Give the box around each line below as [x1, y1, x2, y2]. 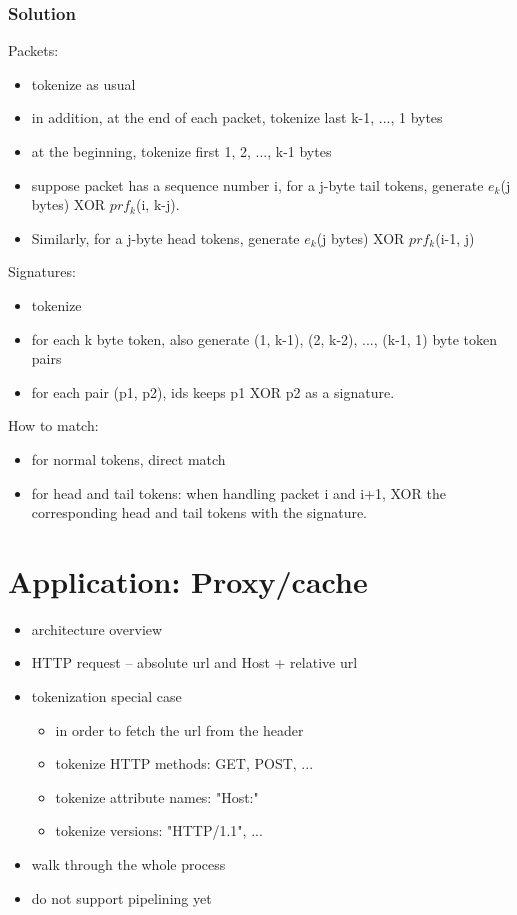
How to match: [8, 415, 99, 436]
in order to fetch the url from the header [55, 719, 304, 740]
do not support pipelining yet [31, 887, 212, 908]
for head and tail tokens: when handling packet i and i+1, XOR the [31, 482, 446, 503]
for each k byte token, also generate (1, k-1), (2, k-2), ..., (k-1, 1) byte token [31, 328, 498, 349]
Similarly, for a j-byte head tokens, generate [31, 227, 300, 248]
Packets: [8, 40, 59, 61]
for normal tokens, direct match [31, 448, 226, 469]
